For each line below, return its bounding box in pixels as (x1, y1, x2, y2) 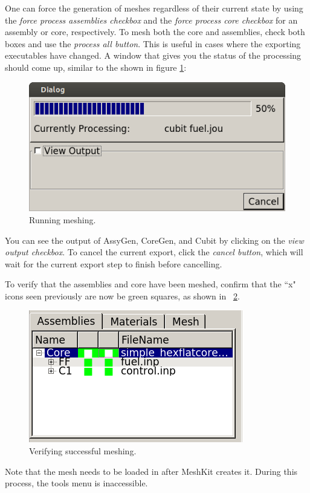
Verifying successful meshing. (29, 445, 137, 457)
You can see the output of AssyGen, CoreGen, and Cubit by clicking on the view (5, 233, 304, 246)
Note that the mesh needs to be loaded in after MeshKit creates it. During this (5, 465, 298, 477)
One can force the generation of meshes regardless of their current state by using (5, 2, 303, 14)
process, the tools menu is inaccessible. (5, 477, 148, 489)
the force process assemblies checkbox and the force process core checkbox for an (5, 13, 298, 26)
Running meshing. (29, 213, 96, 226)
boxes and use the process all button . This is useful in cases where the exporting (5, 37, 301, 50)
